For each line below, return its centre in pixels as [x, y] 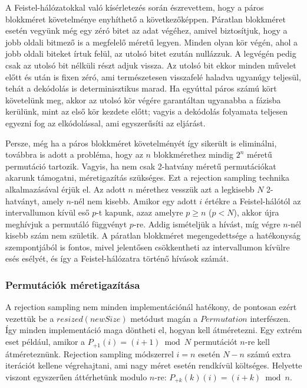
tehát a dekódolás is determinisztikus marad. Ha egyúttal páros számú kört [141, 88]
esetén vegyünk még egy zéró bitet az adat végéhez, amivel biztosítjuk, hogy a [146, 30]
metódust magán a [164, 318]
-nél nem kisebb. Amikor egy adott [134, 200]
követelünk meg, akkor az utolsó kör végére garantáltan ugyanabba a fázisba [143, 100]
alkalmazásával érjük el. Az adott [65, 189]
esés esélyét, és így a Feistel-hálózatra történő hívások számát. [117, 258]
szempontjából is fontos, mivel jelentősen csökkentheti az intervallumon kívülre [148, 247]
